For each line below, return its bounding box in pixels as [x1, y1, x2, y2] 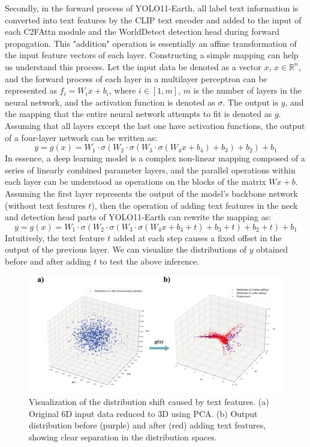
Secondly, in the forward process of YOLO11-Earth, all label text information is [5, 2, 299, 14]
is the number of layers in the [193, 84, 302, 97]
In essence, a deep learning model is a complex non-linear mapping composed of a [5, 152, 305, 164]
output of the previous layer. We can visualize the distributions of [5, 243, 246, 256]
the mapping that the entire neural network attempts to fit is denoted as [5, 107, 272, 120]
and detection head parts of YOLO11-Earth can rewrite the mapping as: [5, 211, 272, 223]
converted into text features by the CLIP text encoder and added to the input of [5, 13, 302, 26]
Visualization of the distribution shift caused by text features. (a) [29, 395, 269, 407]
